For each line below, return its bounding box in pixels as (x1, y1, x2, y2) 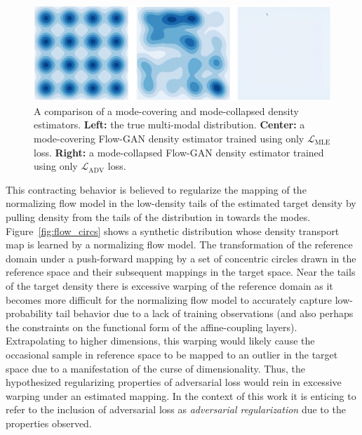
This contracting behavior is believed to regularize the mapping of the (6, 182, 307, 196)
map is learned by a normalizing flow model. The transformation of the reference (6, 237, 353, 252)
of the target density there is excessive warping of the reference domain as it (6, 278, 333, 293)
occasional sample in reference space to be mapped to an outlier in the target (6, 347, 338, 361)
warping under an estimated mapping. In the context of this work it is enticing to (6, 388, 356, 403)
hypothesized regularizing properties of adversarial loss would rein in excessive (6, 375, 342, 389)
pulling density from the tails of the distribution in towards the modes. (6, 209, 311, 224)
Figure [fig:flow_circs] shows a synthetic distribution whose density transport (6, 223, 340, 238)
